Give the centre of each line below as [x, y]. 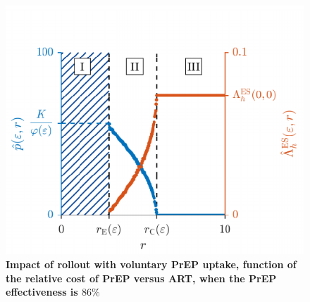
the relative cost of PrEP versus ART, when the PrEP [141, 278]
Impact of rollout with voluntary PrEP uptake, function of [151, 264]
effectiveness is [42, 292]
